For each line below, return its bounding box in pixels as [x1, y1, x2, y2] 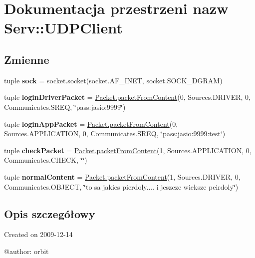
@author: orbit [4, 246, 49, 256]
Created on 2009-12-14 [4, 229, 73, 240]
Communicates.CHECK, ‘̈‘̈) [4, 155, 87, 165]
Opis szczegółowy [4, 206, 95, 221]
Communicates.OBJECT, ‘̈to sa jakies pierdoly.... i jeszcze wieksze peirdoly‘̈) [4, 181, 239, 192]
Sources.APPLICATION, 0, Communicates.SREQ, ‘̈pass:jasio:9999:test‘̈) [4, 128, 226, 139]
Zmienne [4, 51, 49, 67]
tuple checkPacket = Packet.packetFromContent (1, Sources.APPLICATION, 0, [4, 145, 252, 155]
